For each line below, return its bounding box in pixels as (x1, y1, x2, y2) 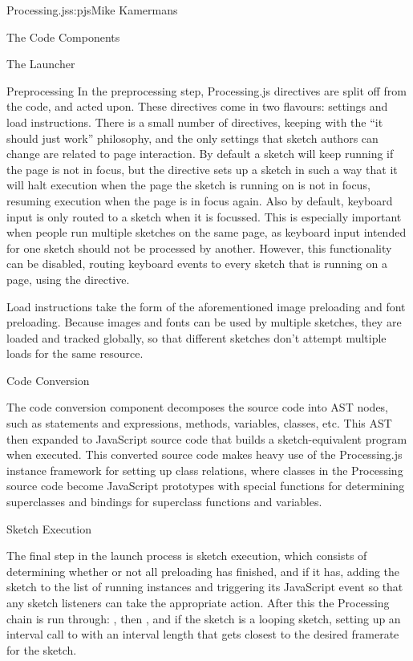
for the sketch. (6, 641, 77, 658)
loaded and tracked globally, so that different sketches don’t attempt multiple (6, 329, 387, 346)
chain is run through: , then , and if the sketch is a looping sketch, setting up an (6, 610, 401, 627)
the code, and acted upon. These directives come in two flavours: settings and (6, 98, 388, 115)
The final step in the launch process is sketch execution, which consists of (6, 547, 367, 564)
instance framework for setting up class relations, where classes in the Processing (6, 461, 403, 478)
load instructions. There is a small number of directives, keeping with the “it (6, 113, 383, 130)
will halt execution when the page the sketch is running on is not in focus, (6, 176, 370, 193)
